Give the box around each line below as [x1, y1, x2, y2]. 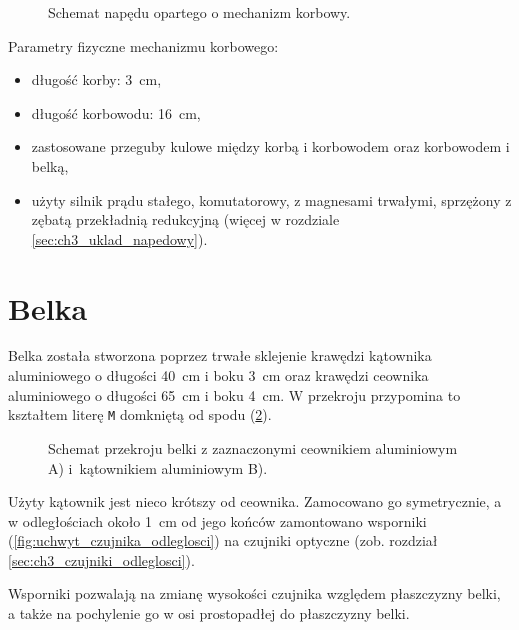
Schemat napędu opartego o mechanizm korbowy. [48, 2, 351, 22]
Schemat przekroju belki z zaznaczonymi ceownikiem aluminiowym [48, 437, 458, 458]
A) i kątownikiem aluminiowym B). [48, 457, 268, 478]
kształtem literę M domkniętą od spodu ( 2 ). [8, 404, 272, 425]
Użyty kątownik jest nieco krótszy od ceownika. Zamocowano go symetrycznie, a [8, 491, 502, 512]
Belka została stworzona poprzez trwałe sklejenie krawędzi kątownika [8, 345, 432, 366]
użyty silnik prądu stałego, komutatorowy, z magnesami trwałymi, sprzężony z [31, 189, 512, 210]
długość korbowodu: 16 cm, [31, 102, 201, 123]
